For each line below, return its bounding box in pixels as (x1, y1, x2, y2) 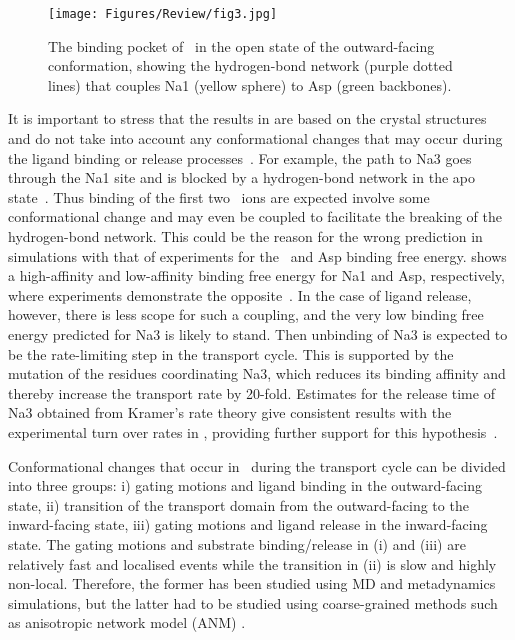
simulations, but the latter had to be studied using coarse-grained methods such (8, 592, 498, 613)
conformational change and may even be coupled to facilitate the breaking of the (8, 206, 502, 227)
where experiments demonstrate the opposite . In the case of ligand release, (8, 284, 472, 305)
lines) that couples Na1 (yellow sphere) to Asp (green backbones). (48, 74, 452, 95)
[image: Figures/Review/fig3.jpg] (48, 7, 278, 21)
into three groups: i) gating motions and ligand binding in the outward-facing (8, 475, 483, 496)
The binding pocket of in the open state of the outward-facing (48, 35, 435, 56)
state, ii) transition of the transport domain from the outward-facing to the (8, 494, 469, 515)
